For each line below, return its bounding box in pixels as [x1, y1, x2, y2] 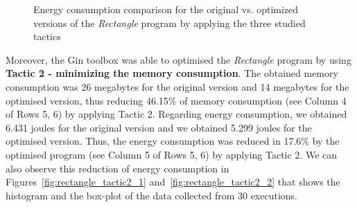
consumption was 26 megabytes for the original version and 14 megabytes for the [6, 79, 349, 93]
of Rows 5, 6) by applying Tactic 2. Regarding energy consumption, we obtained [6, 107, 347, 121]
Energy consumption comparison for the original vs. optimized [33, 2, 299, 16]
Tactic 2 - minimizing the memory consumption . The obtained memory [6, 66, 338, 80]
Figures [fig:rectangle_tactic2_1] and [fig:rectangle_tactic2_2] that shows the [6, 174, 340, 189]
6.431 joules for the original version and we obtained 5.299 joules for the [6, 120, 312, 134]
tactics [33, 29, 61, 44]
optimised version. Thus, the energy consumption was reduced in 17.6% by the [6, 134, 340, 148]
